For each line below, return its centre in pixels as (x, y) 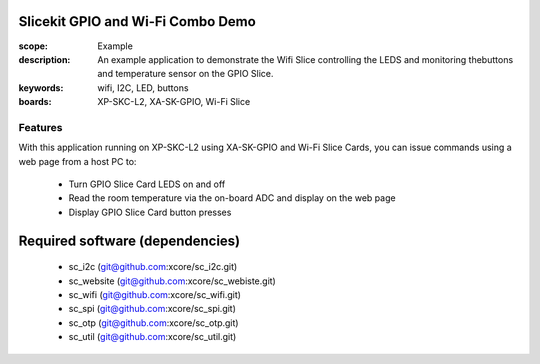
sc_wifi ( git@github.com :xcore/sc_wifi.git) (155, 294)
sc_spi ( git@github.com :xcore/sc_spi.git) (152, 309)
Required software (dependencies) (129, 240)
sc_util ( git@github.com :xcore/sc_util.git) (152, 337)
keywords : (41, 87)
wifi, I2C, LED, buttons (143, 87)
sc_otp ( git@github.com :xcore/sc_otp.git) (153, 322)
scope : (33, 46)
